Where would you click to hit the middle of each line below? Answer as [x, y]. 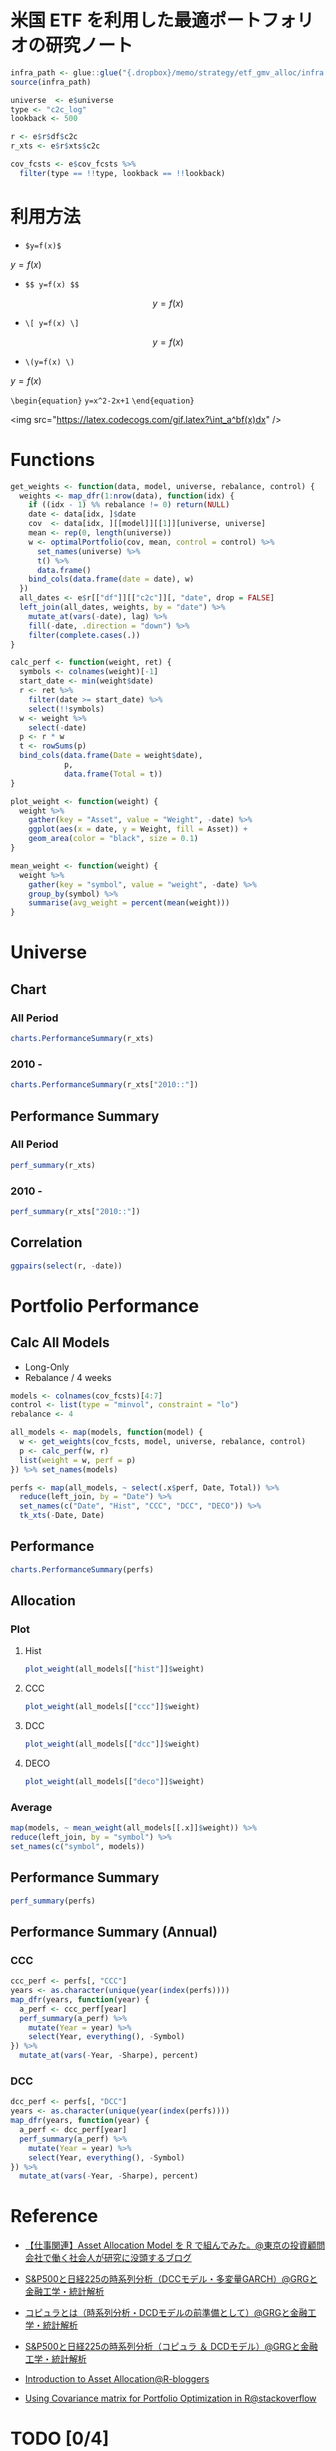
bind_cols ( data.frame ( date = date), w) [111, 579]
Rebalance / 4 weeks [68, 1377]
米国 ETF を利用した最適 [110, 20]
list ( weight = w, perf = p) [78, 1460]
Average [31, 1807]
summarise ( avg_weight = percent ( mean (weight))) [129, 903]
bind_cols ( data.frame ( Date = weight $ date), [111, 756]
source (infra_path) [51, 82]
